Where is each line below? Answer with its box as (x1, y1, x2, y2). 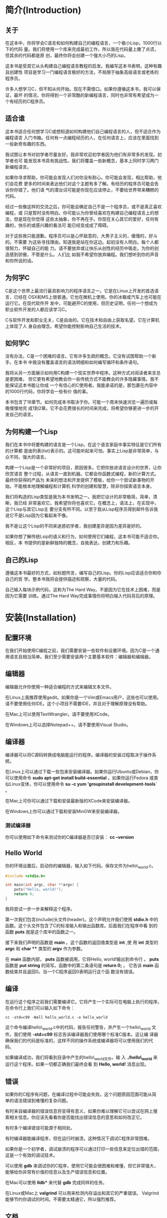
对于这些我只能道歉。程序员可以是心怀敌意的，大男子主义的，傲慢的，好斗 (5, 233, 158, 239)
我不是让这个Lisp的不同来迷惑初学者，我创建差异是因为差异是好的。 (5, 523, 145, 529)
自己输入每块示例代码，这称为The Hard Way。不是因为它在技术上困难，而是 (5, 587, 161, 593)
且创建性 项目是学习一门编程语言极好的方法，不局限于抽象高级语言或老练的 (5, 69, 159, 75)
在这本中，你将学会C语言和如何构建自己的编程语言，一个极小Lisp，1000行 (5, 40, 158, 46)
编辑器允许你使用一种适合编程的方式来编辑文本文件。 (5, 684, 114, 690)
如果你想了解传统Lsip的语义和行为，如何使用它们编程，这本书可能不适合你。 (5, 534, 162, 540)
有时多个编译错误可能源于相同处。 (5, 1125, 75, 1131)
